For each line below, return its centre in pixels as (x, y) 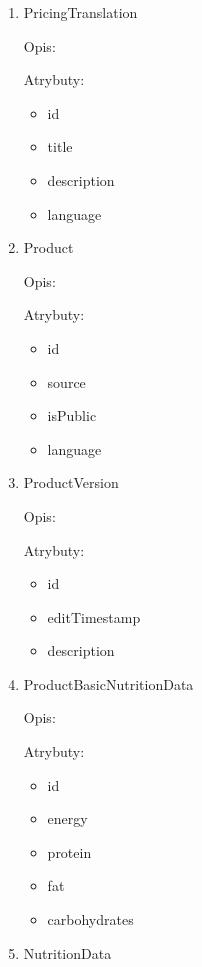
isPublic (72, 415)
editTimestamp (94, 616)
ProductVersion (71, 482)
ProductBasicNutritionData (108, 683)
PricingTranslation (80, 12)
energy (67, 818)
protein (69, 851)
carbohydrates (90, 919)
